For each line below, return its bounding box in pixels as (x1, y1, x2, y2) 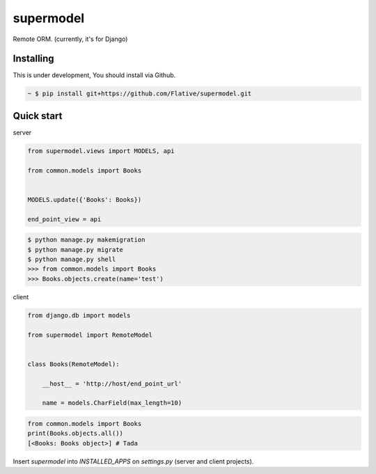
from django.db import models (27, 311, 131, 319)
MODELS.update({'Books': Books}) (27, 196, 142, 203)
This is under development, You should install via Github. (13, 71, 176, 79)
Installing (13, 53, 55, 65)
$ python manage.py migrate (27, 246, 123, 253)
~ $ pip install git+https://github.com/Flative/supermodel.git (27, 90, 252, 97)
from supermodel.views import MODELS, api (27, 147, 175, 155)
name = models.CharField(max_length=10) (42, 399, 182, 407)
